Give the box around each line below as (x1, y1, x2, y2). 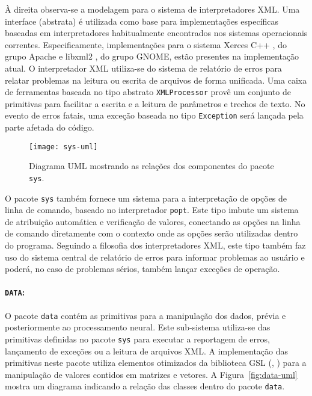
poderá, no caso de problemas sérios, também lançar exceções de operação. (5, 262, 280, 275)
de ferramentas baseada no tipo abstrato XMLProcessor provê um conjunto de (5, 85, 291, 98)
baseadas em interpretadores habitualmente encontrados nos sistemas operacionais (5, 26, 308, 39)
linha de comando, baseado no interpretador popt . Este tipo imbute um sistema (5, 203, 299, 216)
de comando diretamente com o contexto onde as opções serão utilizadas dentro (5, 227, 298, 240)
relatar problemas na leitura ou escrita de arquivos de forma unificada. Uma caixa (5, 73, 307, 86)
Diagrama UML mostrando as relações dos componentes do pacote (29, 159, 274, 172)
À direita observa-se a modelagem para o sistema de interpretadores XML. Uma (5, 3, 300, 15)
